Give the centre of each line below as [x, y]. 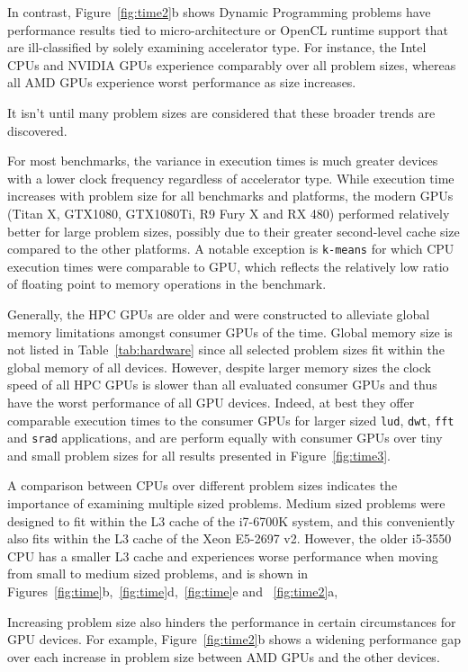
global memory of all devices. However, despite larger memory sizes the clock [219, 367]
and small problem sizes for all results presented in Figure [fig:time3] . [199, 455]
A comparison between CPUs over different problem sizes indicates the [202, 485]
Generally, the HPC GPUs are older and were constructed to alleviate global [219, 314]
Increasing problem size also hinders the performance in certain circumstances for [232, 621]
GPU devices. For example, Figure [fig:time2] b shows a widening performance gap [234, 639]
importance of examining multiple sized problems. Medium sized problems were [226, 503]
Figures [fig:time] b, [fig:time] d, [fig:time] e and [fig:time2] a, [173, 591]
